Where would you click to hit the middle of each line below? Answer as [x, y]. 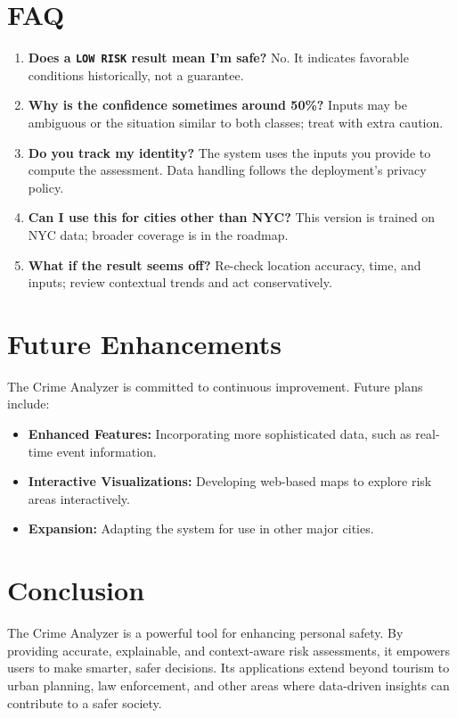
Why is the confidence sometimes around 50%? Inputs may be [217, 105]
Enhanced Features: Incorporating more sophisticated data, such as [220, 434]
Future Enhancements [145, 343]
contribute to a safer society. [85, 702]
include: [29, 404]
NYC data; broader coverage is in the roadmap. [158, 234]
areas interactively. [79, 498]
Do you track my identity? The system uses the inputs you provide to [229, 152]
